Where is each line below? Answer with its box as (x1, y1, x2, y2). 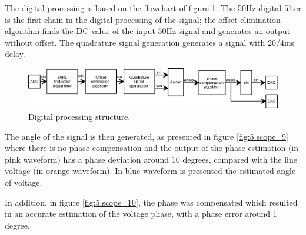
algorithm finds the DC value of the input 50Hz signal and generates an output (5, 25, 291, 37)
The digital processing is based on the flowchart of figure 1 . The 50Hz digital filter (5, 2, 301, 14)
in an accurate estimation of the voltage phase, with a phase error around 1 (5, 207, 277, 220)
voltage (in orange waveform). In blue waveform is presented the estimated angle (5, 164, 296, 177)
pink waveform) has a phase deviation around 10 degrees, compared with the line (5, 153, 297, 165)
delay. (5, 48, 25, 60)
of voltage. (5, 176, 42, 188)
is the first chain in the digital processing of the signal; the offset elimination (5, 13, 281, 25)
